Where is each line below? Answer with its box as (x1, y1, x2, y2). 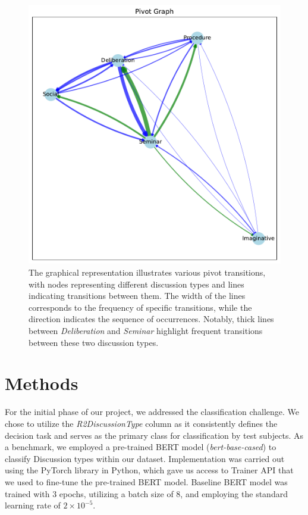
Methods (5, 371, 78, 395)
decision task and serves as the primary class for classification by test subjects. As (5, 429, 303, 441)
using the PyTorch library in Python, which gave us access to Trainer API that (5, 464, 294, 476)
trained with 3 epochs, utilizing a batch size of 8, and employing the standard (5, 487, 288, 500)
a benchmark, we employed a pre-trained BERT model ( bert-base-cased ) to (5, 441, 276, 453)
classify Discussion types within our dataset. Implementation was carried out (5, 452, 285, 464)
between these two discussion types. (29, 336, 159, 348)
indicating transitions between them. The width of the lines (29, 289, 246, 302)
